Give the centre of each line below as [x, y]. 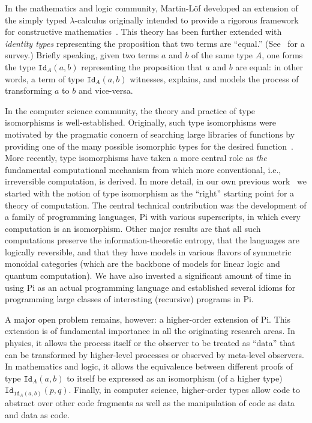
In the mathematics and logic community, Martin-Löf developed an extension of [151, 8]
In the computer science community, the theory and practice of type [130, 110]
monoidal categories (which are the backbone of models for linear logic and [142, 263]
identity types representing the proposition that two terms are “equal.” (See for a [155, 43]
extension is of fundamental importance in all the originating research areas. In [150, 331]
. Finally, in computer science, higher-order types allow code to [184, 390]
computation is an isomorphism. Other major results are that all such [133, 228]
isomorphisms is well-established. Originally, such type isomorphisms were [141, 122]
